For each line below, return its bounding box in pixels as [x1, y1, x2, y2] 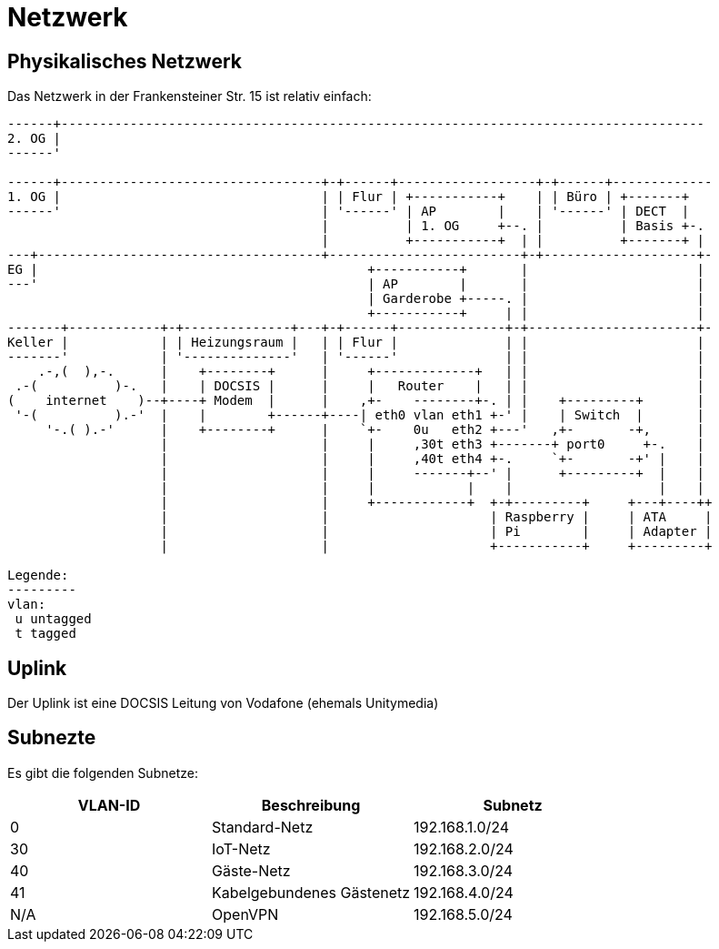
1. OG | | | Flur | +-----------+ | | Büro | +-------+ [7, 189, 690, 205]
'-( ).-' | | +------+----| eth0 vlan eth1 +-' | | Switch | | [15, 408, 705, 423]
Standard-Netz [212, 817, 314, 836]
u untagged [15, 611, 92, 627]
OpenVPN [212, 904, 279, 924]
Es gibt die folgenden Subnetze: [7, 764, 198, 781]
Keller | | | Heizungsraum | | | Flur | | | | [7, 335, 705, 350]
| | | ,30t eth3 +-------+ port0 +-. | [160, 437, 705, 452]
